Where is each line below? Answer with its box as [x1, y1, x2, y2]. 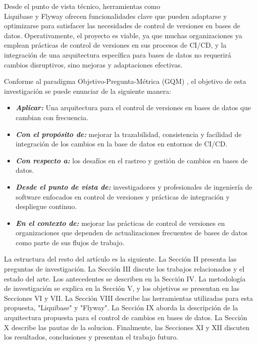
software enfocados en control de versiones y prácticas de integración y [15, 191, 230, 202]
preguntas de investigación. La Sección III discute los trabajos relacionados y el [4, 264, 245, 274]
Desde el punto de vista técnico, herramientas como [4, 1, 160, 11]
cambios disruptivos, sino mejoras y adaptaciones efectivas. [4, 59, 183, 69]
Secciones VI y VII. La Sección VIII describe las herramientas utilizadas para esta [4, 292, 253, 303]
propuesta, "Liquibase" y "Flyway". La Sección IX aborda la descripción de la [4, 302, 238, 313]
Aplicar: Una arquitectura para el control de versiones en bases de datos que [15, 102, 251, 113]
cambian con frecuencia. [15, 112, 89, 122]
